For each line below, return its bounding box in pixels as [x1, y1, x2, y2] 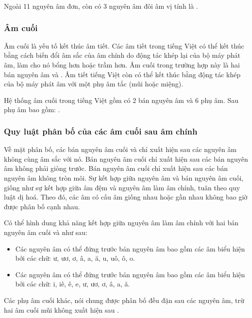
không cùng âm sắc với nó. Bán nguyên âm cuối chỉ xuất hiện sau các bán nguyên [4, 153, 248, 164]
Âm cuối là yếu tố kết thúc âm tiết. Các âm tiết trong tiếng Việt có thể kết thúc [4, 40, 244, 50]
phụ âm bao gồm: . [4, 104, 60, 115]
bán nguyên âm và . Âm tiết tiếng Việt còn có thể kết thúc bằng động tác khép [4, 69, 241, 79]
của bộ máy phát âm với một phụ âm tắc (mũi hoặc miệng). [4, 79, 184, 89]
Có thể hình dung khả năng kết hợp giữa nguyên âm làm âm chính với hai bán [4, 218, 239, 228]
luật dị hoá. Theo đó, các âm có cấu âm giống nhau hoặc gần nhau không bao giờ [4, 192, 248, 202]
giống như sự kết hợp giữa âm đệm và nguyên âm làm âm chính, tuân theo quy [4, 182, 240, 192]
